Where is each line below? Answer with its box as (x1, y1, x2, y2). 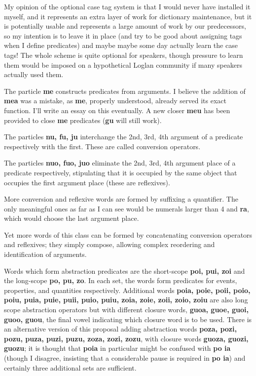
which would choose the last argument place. (4, 213, 139, 223)
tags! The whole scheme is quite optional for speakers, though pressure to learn (4, 49, 243, 60)
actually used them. (4, 69, 64, 80)
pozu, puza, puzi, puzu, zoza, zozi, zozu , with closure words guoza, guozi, (4, 333, 249, 343)
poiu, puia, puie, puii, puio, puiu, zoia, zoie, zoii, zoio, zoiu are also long (4, 294, 248, 305)
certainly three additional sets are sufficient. (4, 362, 137, 373)
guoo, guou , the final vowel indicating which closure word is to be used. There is (4, 314, 252, 324)
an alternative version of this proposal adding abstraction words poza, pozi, (4, 324, 237, 334)
